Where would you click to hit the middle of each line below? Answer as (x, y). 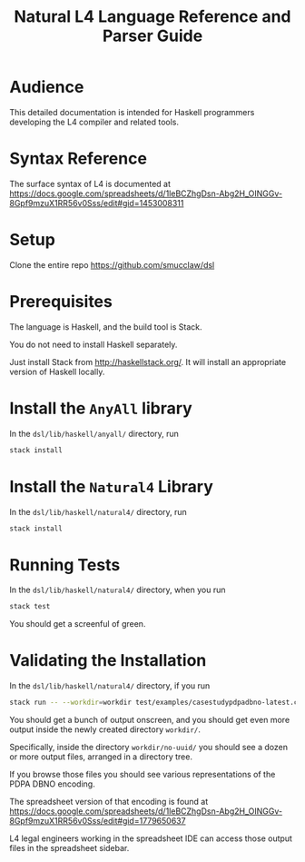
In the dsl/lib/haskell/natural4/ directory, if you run (110, 686)
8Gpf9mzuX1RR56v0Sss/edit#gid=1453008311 (97, 203)
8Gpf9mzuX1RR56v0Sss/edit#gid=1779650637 (98, 821)
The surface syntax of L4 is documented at (90, 183)
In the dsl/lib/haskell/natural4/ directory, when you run (118, 590)
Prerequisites (61, 302)
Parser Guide (152, 36)
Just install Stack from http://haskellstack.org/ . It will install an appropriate (148, 362)
